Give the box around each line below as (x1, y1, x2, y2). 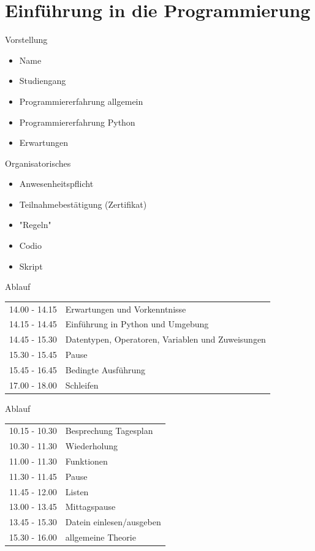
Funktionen (65, 454, 108, 467)
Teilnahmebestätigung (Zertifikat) (19, 197, 147, 210)
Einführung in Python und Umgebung (65, 317, 209, 330)
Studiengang (19, 74, 66, 87)
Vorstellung (5, 33, 48, 46)
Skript (19, 259, 43, 272)
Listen (65, 485, 89, 498)
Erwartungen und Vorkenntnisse (65, 302, 186, 315)
